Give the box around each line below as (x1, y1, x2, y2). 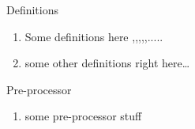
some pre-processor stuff (24, 108, 142, 124)
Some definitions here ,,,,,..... (24, 28, 163, 44)
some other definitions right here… (24, 55, 190, 71)
